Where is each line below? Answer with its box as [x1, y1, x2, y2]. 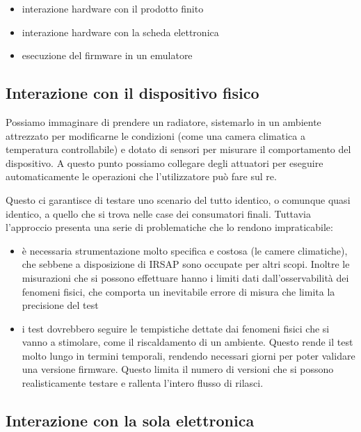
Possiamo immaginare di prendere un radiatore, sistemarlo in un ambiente [6, 114, 321, 129]
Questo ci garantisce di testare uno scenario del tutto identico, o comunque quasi [6, 192, 351, 207]
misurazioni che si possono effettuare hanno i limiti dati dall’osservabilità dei [22, 270, 349, 285]
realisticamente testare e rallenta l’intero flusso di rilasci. [22, 376, 264, 390]
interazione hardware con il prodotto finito [22, 1, 204, 15]
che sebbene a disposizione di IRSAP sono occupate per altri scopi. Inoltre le [22, 257, 350, 271]
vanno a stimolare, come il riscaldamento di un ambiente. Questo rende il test [22, 335, 353, 349]
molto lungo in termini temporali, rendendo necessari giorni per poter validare [22, 348, 355, 362]
